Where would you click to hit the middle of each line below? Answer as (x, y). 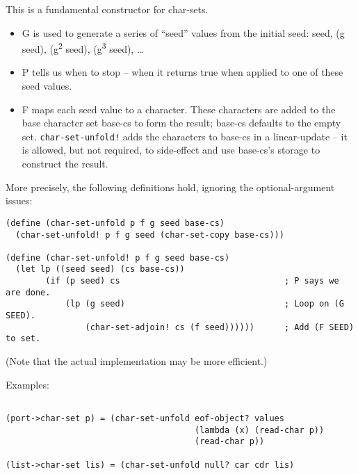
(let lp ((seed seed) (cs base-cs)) (100, 269)
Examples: (27, 384)
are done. (28, 292)
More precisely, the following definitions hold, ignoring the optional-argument (170, 187)
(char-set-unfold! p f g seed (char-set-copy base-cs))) (150, 235)
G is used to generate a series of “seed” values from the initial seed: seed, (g (183, 32)
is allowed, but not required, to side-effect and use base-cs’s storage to (171, 150)
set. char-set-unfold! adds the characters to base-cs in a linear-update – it (185, 136)
